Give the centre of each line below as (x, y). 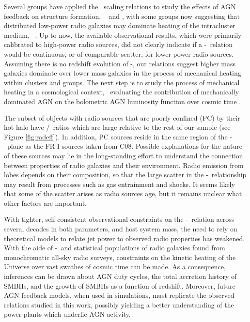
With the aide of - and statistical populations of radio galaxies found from (115, 248)
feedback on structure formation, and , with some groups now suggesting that (122, 16)
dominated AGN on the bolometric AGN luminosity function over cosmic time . (123, 101)
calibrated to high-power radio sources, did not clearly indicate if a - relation (118, 44)
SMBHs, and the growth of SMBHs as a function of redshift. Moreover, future (120, 285)
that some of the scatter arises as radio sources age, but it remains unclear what (123, 193)
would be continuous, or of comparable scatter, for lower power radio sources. (119, 54)
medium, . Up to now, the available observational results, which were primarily (123, 35)
